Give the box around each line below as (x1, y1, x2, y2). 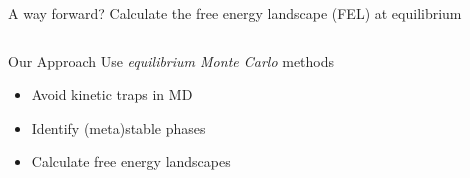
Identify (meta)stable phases (31, 117, 206, 138)
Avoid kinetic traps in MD (31, 84, 193, 105)
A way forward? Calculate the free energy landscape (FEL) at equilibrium (8, 3, 462, 23)
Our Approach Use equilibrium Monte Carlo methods (8, 50, 335, 71)
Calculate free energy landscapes (31, 151, 231, 172)
